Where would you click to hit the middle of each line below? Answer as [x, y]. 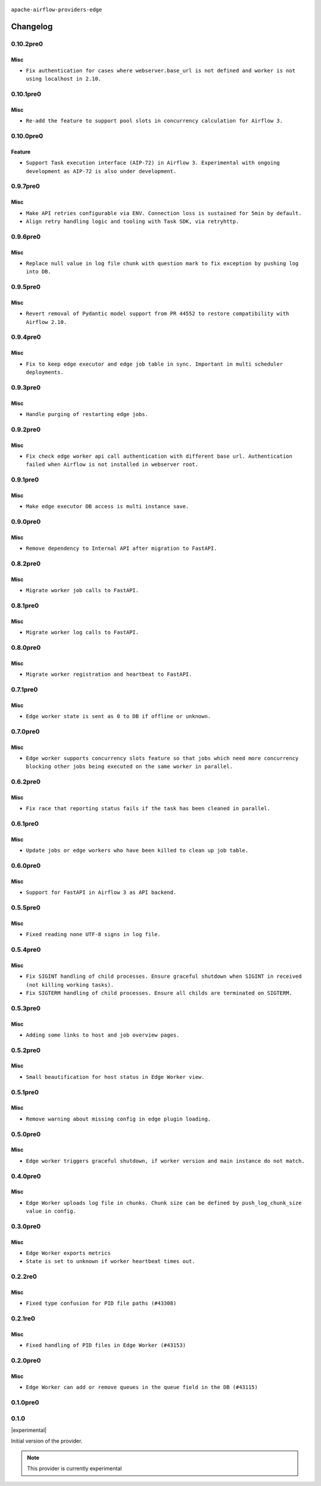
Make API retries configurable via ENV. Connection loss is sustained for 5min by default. [164, 213]
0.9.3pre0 [26, 388]
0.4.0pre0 [26, 1176]
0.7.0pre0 [25, 731]
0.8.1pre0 [25, 605]
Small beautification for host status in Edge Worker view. [115, 1077]
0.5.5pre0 [26, 908]
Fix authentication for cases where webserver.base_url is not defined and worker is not [160, 70]
